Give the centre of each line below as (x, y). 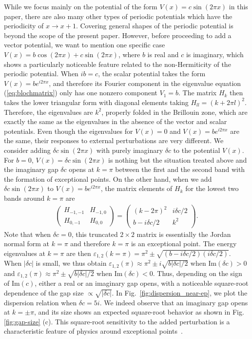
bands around (24, 198)
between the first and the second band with (180, 169)
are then (79, 253)
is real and (163, 54)
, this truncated (95, 234)
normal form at (27, 244)
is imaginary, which (215, 54)
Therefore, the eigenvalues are (48, 112)
